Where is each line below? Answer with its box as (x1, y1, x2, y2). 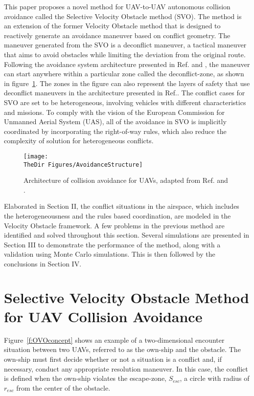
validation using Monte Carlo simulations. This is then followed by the (4, 249, 215, 259)
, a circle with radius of (180, 373, 250, 383)
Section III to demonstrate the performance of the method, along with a (4, 239, 221, 249)
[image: (23, 153, 48, 160)
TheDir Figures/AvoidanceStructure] (23, 161, 143, 168)
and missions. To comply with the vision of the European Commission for (4, 107, 225, 117)
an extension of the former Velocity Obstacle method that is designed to (4, 21, 221, 31)
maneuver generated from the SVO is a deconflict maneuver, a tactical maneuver (4, 40, 247, 50)
